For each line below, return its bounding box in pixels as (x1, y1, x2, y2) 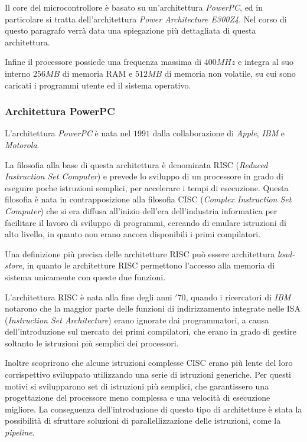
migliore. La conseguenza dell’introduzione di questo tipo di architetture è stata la (5, 402, 302, 415)
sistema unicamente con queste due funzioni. (5, 270, 166, 283)
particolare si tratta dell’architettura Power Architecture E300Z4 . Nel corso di (5, 12, 287, 25)
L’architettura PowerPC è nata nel (5, 127, 131, 139)
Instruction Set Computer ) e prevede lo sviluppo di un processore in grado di (5, 170, 283, 182)
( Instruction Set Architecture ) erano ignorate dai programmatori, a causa (5, 313, 269, 326)
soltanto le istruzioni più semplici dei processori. (5, 336, 179, 349)
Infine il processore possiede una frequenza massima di (5, 55, 202, 68)
